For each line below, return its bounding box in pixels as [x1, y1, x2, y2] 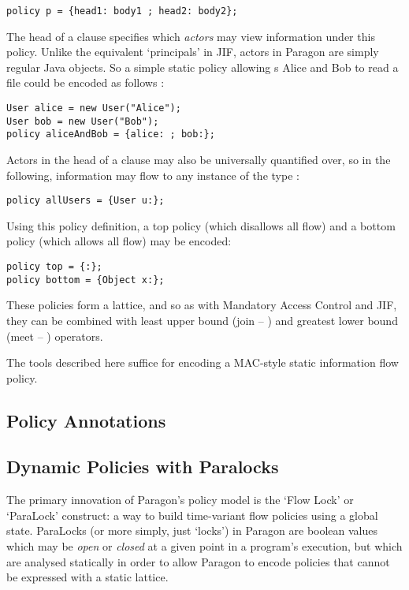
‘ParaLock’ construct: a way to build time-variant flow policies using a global [6, 506, 378, 523]
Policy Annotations [6, 408, 166, 432]
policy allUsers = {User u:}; [6, 195, 165, 207]
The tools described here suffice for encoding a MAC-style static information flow [6, 354, 399, 371]
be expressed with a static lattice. [6, 569, 169, 585]
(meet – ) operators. [6, 327, 103, 344]
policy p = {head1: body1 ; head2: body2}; [6, 6, 238, 17]
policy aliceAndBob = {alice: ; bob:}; [6, 129, 215, 140]
